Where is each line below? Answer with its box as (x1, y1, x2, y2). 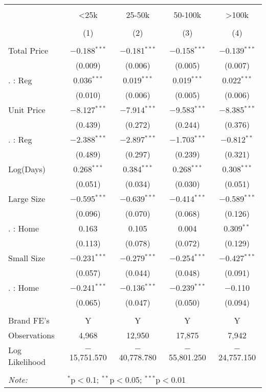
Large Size (8, 193, 46, 204)
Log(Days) (8, 163, 46, 175)
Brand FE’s (8, 314, 50, 326)
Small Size (8, 252, 46, 264)
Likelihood (8, 356, 46, 367)
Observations (8, 329, 55, 341)
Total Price (8, 44, 49, 56)
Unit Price (8, 104, 46, 116)
